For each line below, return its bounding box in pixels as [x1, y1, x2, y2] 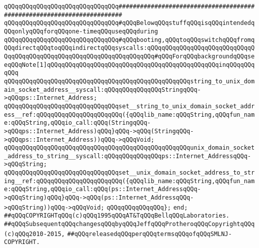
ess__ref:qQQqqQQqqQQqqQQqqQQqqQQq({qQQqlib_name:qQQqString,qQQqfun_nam [4, 111, 255, 118]
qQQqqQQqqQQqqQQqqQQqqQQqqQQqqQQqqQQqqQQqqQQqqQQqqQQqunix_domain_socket [4, 144, 255, 152]
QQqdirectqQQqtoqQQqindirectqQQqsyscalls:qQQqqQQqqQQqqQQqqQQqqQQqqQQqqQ [4, 44, 255, 52]
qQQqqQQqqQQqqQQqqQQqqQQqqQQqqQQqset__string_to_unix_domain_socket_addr [4, 102, 255, 110]
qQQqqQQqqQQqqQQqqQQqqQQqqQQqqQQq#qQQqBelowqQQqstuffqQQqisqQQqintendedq [4, 19, 255, 27]
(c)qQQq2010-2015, [4, 230, 65, 238]
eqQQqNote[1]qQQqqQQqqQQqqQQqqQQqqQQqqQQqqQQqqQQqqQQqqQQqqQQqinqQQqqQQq [4, 61, 255, 68]
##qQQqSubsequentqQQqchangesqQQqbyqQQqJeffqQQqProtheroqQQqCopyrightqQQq [4, 221, 255, 228]
